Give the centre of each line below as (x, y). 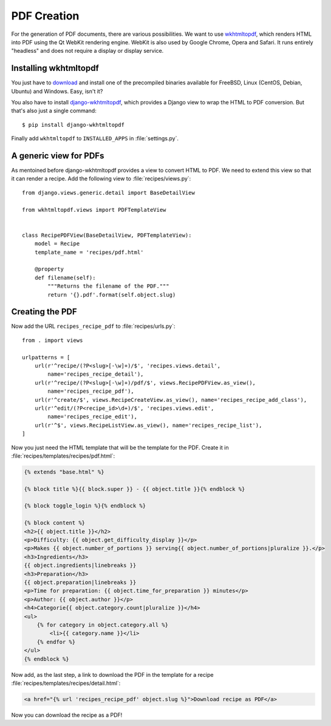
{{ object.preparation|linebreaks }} (80, 582)
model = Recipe (57, 244)
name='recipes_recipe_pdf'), (91, 391)
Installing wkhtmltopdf (55, 68)
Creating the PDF (44, 312)
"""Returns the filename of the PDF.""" (108, 286)
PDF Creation (45, 16)
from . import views (53, 340)
